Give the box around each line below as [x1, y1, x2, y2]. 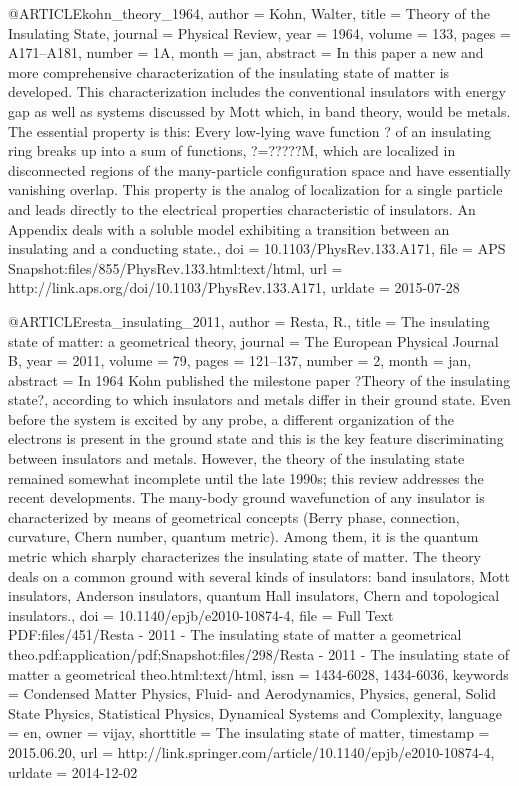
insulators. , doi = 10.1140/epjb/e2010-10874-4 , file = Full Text [8, 604, 394, 625]
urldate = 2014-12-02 [8, 761, 138, 782]
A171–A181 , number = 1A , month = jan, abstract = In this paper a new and [8, 42, 484, 63]
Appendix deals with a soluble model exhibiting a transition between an [8, 218, 450, 239]
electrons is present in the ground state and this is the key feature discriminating [8, 428, 504, 449]
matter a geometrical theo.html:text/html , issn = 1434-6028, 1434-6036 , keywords [8, 663, 509, 684]
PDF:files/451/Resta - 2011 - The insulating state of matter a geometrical [8, 624, 462, 645]
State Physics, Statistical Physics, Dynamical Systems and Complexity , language [8, 702, 502, 723]
